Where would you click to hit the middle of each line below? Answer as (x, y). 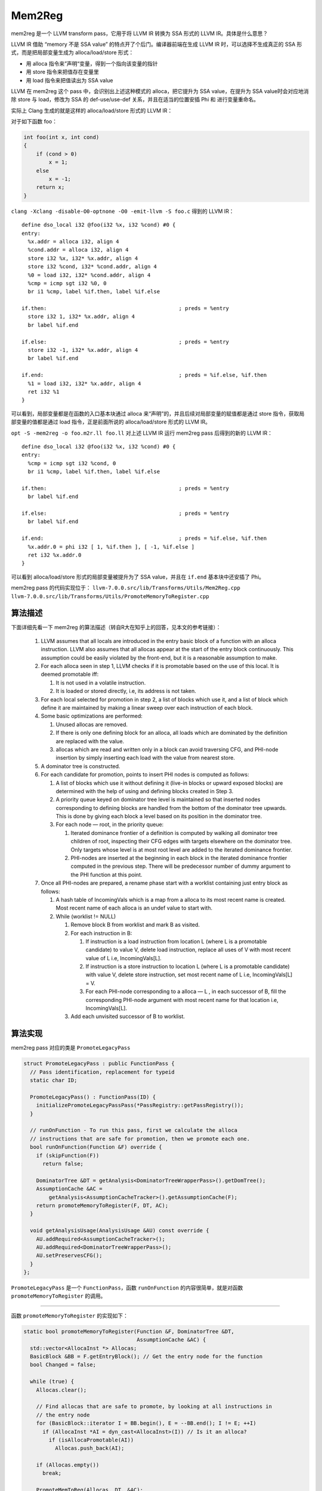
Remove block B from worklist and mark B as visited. (135, 925)
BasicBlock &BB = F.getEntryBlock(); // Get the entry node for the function (146, 1357)
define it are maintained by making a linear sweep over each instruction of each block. (147, 707)
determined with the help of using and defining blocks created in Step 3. (145, 791)
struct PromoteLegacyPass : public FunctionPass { (99, 1064)
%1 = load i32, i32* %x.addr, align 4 (84, 383)
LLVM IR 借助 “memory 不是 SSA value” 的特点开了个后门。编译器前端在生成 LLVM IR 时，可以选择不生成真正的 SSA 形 (157, 44)
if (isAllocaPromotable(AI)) (91, 1440)
